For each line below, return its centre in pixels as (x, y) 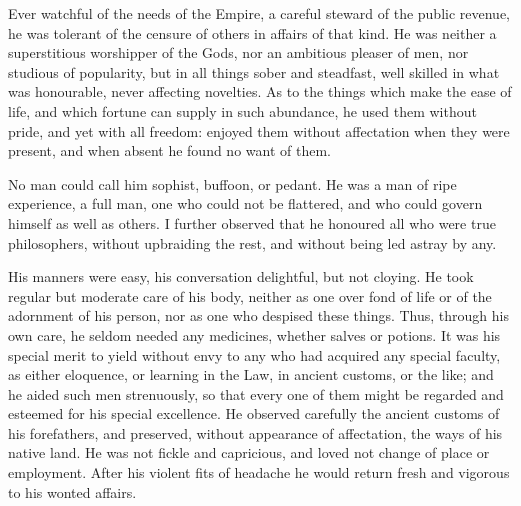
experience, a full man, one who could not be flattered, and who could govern (245, 203)
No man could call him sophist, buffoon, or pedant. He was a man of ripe (232, 183)
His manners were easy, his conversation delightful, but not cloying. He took (241, 276)
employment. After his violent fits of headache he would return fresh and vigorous (259, 472)
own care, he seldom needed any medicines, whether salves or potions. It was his (254, 334)
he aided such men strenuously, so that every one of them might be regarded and (256, 393)
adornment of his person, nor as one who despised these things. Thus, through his (258, 315)
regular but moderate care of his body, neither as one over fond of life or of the (250, 295)
